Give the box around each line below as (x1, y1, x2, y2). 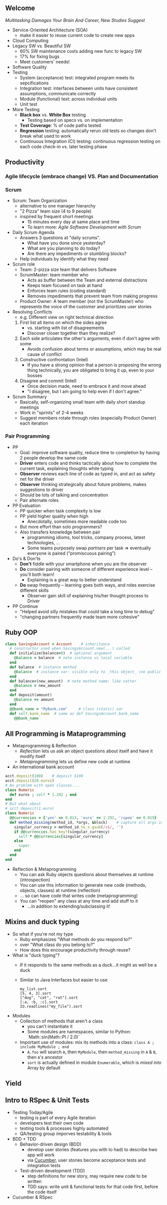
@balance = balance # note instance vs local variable (14, 656, 133, 661)
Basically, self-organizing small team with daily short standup (19, 399, 146, 405)
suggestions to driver (19, 486, 64, 492)
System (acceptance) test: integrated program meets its (19, 74, 135, 80)
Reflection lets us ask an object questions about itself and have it (19, 748, 153, 754)
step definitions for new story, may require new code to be (27, 1173, 148, 1179)
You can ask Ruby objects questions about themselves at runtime (19, 871, 154, 877)
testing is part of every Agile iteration (19, 1115, 96, 1121)
